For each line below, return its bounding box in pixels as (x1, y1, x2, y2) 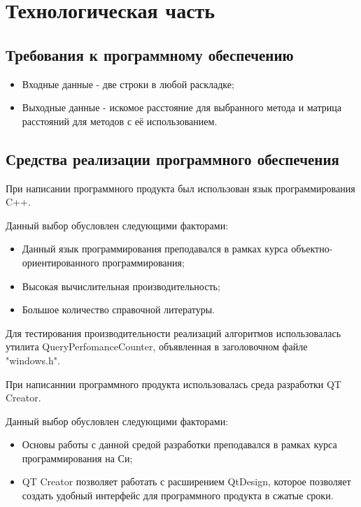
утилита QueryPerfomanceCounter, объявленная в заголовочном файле (6, 339, 308, 354)
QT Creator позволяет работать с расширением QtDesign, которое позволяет (22, 474, 351, 489)
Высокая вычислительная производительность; (22, 278, 220, 293)
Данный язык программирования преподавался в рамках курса (22, 241, 288, 256)
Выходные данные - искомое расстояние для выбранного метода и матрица (22, 100, 341, 115)
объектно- (291, 241, 333, 256)
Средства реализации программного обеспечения (6, 148, 339, 169)
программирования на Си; (22, 450, 133, 465)
